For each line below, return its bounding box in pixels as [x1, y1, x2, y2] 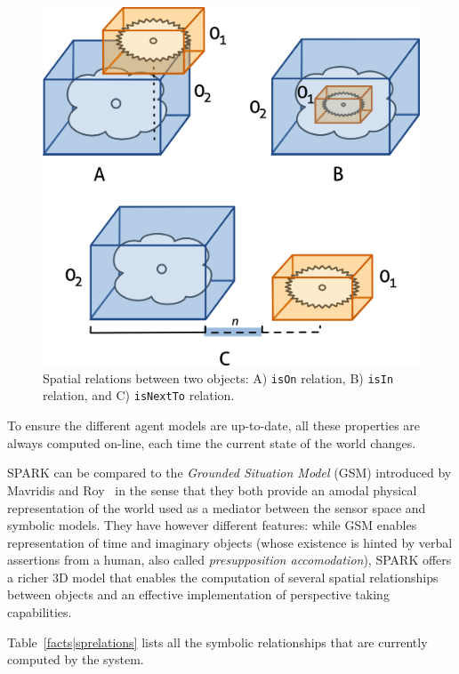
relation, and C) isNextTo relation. [43, 386, 235, 405]
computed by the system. [7, 650, 144, 669]
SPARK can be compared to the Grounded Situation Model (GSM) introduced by [7, 463, 452, 482]
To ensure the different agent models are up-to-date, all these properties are [7, 416, 421, 435]
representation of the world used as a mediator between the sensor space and [7, 498, 426, 517]
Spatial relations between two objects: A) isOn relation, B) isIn [43, 368, 394, 387]
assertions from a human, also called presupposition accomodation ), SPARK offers [7, 550, 452, 569]
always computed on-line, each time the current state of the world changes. [7, 433, 416, 452]
